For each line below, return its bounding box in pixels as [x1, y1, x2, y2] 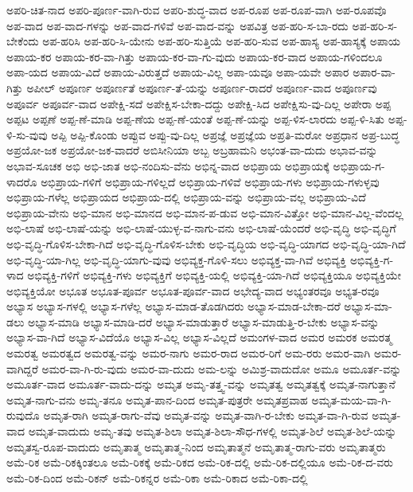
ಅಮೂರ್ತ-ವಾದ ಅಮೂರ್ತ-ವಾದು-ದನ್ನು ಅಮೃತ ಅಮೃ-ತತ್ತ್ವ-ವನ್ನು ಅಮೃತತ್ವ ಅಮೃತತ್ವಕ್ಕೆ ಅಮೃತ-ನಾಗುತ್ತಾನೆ [6, 376, 395, 392]
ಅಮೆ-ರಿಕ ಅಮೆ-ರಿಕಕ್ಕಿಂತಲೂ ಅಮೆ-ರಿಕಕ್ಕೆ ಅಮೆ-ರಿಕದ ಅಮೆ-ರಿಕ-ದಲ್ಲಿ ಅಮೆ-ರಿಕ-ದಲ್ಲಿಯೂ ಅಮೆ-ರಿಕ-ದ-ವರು [6, 454, 394, 471]
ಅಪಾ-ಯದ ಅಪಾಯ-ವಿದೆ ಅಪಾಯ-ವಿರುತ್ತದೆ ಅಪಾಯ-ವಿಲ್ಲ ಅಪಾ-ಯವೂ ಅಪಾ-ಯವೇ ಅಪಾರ [6, 64, 349, 80]
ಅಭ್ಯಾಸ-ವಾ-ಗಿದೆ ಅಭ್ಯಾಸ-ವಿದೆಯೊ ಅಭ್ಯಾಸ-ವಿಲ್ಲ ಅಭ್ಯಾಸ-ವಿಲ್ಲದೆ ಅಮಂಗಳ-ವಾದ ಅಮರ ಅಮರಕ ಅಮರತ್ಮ [6, 329, 392, 346]
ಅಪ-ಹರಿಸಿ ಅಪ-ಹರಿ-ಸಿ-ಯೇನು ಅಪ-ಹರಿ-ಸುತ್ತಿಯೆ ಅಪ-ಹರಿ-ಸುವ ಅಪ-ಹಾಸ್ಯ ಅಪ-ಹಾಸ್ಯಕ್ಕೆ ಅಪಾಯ [42, 33, 400, 49]
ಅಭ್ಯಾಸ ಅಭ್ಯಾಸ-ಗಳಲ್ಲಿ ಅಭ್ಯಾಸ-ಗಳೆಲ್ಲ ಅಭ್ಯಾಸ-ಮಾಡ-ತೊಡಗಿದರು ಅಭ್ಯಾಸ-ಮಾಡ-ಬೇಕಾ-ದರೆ [6, 298, 341, 314]
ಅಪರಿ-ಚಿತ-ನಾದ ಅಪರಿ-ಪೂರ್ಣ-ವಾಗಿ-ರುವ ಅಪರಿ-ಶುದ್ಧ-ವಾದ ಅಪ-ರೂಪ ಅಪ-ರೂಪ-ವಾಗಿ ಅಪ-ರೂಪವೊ [6, 2, 387, 18]
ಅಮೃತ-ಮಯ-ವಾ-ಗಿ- [311, 391, 392, 408]
